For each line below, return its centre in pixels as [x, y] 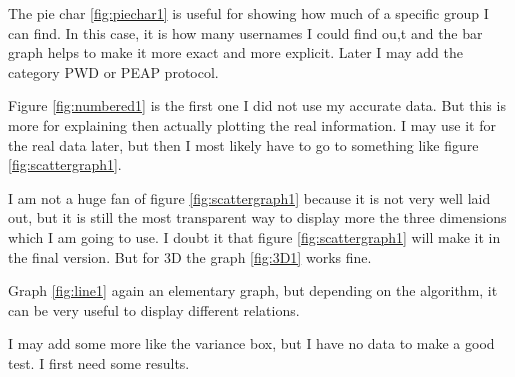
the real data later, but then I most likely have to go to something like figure [243, 144]
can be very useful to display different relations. [154, 309]
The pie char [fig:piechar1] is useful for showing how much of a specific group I [248, 13]
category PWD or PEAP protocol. [113, 71]
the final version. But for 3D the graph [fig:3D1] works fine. [190, 256]
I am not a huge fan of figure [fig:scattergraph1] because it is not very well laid [249, 197]
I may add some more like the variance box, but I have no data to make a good [251, 343]
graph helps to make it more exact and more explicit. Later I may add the [235, 52]
